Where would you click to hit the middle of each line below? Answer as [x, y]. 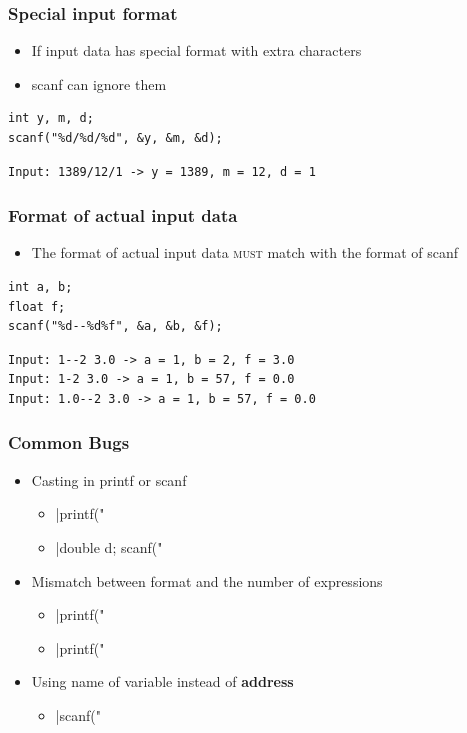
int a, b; [40, 287]
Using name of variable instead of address [162, 681]
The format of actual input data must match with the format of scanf [245, 252]
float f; [37, 306]
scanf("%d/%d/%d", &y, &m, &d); [115, 138]
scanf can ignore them [99, 83]
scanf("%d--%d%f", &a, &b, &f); [115, 326]
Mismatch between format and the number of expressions [207, 580]
